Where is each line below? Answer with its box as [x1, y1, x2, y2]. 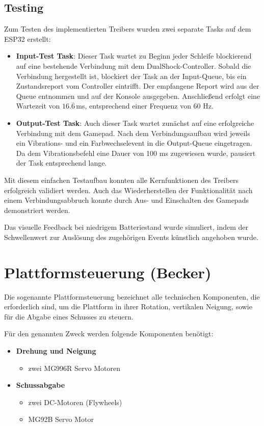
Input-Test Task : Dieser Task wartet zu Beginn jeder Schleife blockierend [16, 50, 252, 61]
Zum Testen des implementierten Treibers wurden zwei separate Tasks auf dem [4, 23, 251, 34]
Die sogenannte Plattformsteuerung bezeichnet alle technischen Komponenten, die [4, 291, 260, 302]
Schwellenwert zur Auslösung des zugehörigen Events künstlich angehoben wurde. [4, 231, 258, 242]
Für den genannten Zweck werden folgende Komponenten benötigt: [4, 328, 214, 339]
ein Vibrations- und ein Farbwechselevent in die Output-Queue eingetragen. [16, 138, 252, 148]
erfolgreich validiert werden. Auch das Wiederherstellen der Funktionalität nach [4, 184, 253, 195]
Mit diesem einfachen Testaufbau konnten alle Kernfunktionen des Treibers [4, 174, 239, 185]
